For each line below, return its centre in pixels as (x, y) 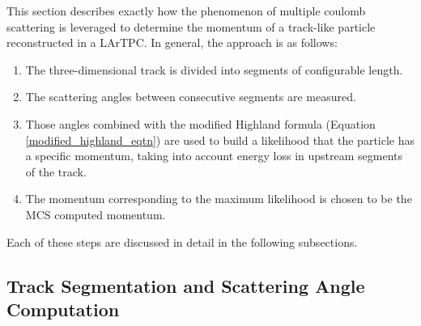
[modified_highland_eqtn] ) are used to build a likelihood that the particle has (220, 140)
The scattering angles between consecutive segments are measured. (191, 97)
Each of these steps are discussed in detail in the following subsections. (182, 241)
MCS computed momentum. (96, 214)
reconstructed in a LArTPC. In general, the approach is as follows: (172, 42)
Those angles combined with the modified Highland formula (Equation (200, 123)
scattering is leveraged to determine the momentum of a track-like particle (191, 26)
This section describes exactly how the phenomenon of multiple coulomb (186, 11)
